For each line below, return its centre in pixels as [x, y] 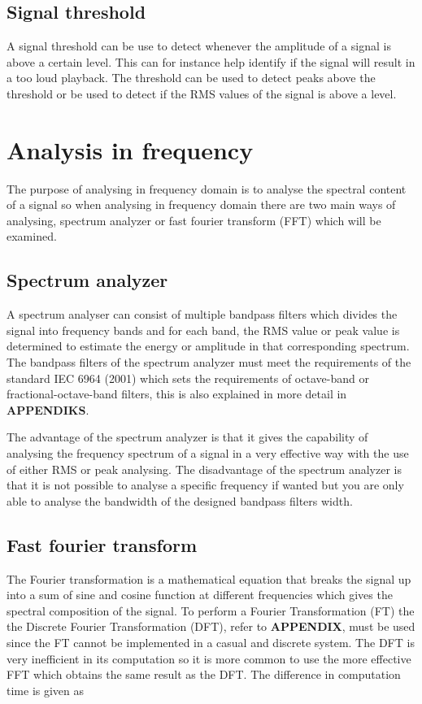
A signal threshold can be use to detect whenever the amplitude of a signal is [199, 46]
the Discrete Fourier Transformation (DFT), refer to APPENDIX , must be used [211, 626]
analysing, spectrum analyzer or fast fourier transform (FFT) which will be [194, 220]
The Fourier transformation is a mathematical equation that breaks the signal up [209, 578]
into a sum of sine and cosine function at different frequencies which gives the [200, 595]
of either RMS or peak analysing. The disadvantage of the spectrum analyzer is [204, 469]
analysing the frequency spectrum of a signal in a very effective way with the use [208, 453]
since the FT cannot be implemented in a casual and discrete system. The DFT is [211, 642]
